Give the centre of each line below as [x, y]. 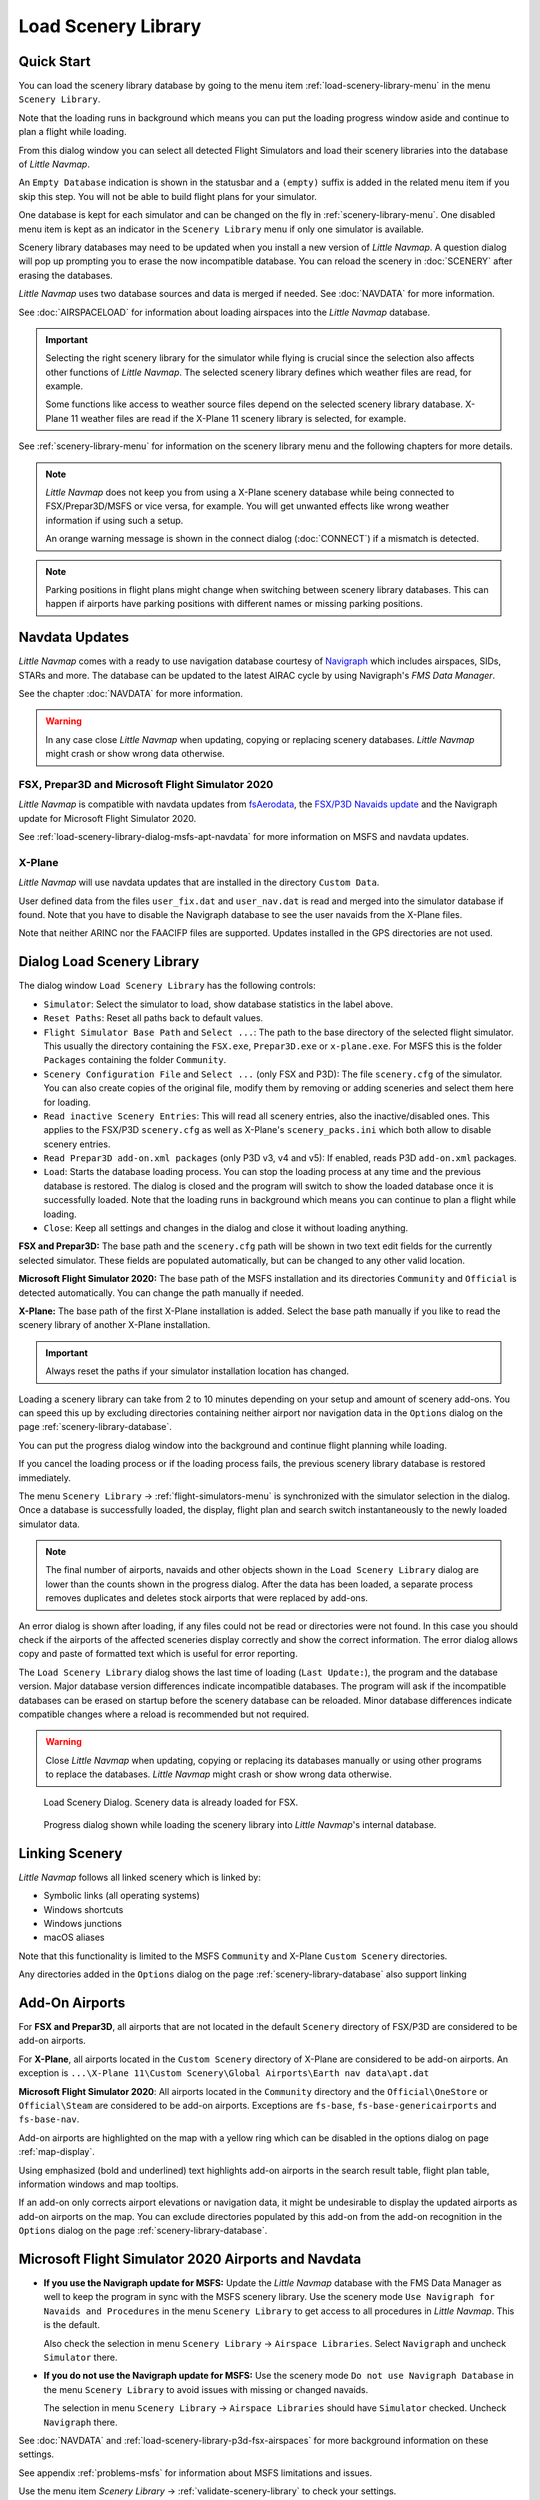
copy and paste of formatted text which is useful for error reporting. [158, 1654]
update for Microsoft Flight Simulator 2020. [107, 818]
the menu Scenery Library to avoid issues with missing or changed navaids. [206, 2389]
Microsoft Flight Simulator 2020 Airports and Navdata [190, 2258]
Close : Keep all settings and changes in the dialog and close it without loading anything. [226, 1228]
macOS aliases [74, 1937]
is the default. [71, 2325]
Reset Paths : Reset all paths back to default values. [153, 1018]
